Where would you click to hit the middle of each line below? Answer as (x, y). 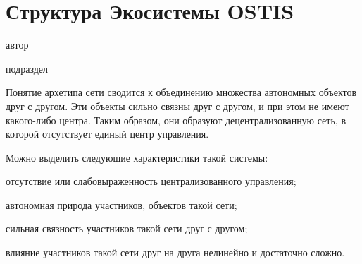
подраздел (27, 68)
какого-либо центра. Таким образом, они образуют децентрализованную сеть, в (176, 120)
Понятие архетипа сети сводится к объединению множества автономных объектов (181, 92)
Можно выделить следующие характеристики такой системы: (137, 157)
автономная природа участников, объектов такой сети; (121, 204)
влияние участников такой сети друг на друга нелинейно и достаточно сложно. (175, 252)
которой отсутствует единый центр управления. (107, 134)
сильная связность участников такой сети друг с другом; (127, 228)
